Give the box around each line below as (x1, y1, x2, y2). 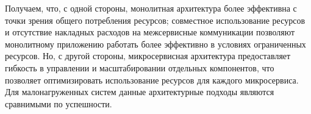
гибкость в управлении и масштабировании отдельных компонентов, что (5, 61, 274, 74)
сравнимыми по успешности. (5, 97, 112, 110)
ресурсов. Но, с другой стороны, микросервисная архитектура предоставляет (5, 49, 291, 62)
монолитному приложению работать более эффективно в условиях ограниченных (5, 37, 306, 50)
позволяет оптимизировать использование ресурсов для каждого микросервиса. (5, 73, 299, 86)
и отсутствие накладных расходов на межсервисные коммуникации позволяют (5, 26, 295, 38)
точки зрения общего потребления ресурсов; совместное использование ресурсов (5, 13, 306, 26)
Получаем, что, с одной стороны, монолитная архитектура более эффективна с (5, 2, 297, 14)
